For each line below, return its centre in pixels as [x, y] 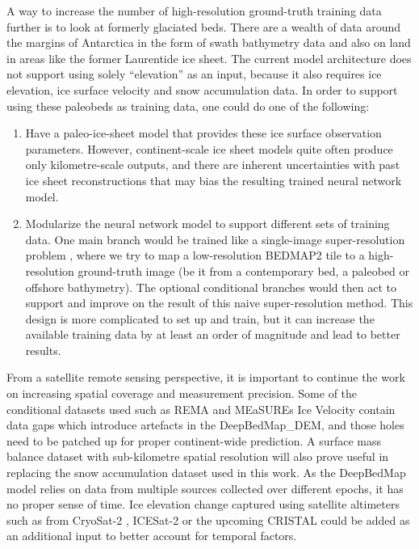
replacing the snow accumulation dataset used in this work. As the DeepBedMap [206, 473]
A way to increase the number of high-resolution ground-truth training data [194, 11]
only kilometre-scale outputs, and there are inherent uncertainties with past [213, 165]
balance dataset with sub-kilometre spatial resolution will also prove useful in [198, 456]
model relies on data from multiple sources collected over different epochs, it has [205, 488]
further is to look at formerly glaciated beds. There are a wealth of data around [204, 26]
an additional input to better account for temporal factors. [152, 536]
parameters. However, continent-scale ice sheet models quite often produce [209, 148]
